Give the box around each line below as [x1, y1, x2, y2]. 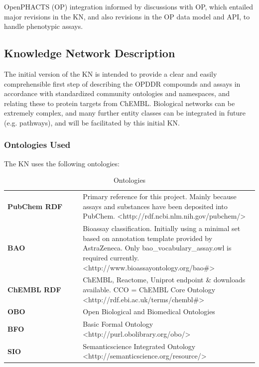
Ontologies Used [4, 138, 71, 151]
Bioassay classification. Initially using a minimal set [83, 223, 241, 234]
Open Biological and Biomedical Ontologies [83, 306, 215, 317]
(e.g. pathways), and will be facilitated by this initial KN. [4, 117, 180, 127]
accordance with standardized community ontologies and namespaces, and [4, 88, 230, 99]
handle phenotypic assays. [4, 21, 83, 31]
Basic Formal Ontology [83, 319, 153, 329]
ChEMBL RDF [7, 284, 61, 295]
